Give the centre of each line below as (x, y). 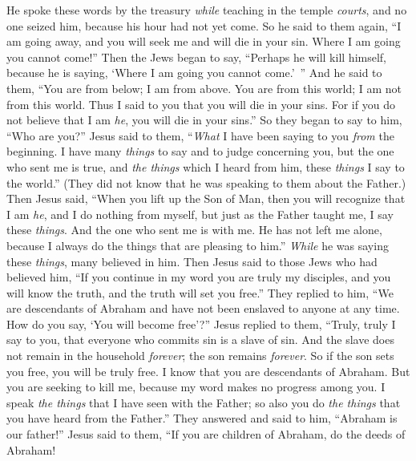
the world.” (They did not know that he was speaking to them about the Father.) (206, 182)
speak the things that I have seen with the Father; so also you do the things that (204, 402)
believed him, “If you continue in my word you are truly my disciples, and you (199, 277)
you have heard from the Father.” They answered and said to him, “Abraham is (202, 418)
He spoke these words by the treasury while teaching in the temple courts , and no (207, 10)
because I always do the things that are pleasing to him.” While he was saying (198, 245)
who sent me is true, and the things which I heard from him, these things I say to (206, 166)
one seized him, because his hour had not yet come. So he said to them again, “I (204, 25)
